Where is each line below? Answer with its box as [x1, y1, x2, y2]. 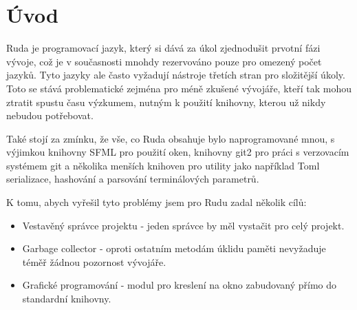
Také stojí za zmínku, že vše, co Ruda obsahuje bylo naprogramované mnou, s [6, 131, 335, 145]
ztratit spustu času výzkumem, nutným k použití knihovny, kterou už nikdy [6, 94, 326, 109]
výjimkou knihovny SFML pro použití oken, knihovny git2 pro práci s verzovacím [6, 145, 349, 159]
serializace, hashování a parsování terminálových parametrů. [6, 172, 259, 186]
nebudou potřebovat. [6, 108, 94, 123]
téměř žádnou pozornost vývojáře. [22, 254, 166, 269]
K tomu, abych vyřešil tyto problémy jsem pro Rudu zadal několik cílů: [6, 195, 307, 209]
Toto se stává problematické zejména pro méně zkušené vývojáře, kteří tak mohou [6, 81, 351, 95]
